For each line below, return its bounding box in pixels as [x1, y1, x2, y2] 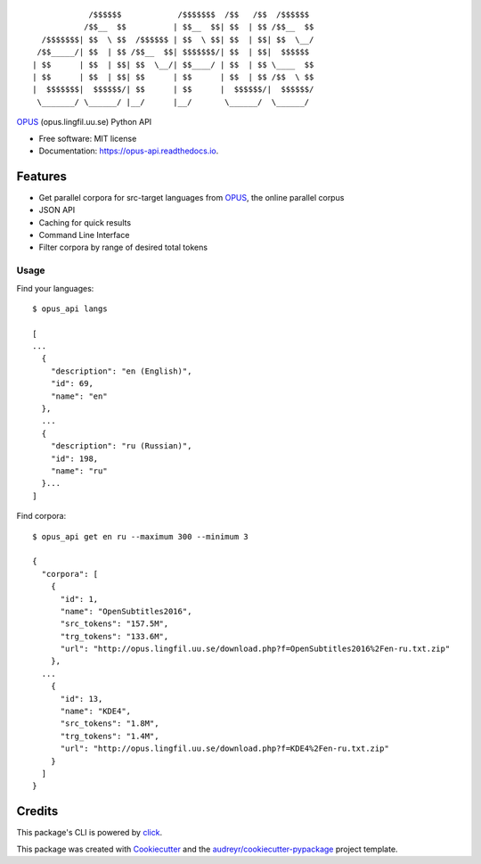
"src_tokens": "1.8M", [60, 719, 159, 728]
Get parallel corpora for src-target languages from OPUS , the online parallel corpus [38, 192, 345, 202]
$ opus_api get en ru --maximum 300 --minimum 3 [32, 531, 249, 541]
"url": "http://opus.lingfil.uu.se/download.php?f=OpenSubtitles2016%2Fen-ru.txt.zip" [60, 644, 451, 654]
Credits [16, 803, 59, 819]
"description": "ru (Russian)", [50, 441, 192, 451]
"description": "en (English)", [50, 366, 192, 376]
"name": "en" [50, 391, 108, 401]
